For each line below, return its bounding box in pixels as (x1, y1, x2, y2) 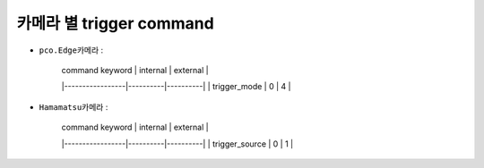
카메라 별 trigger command (16, 13, 214, 33)
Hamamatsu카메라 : (39, 101, 108, 112)
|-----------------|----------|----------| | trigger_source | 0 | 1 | (61, 139, 294, 149)
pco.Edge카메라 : (39, 45, 104, 55)
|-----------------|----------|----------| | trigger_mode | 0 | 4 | (61, 81, 291, 92)
